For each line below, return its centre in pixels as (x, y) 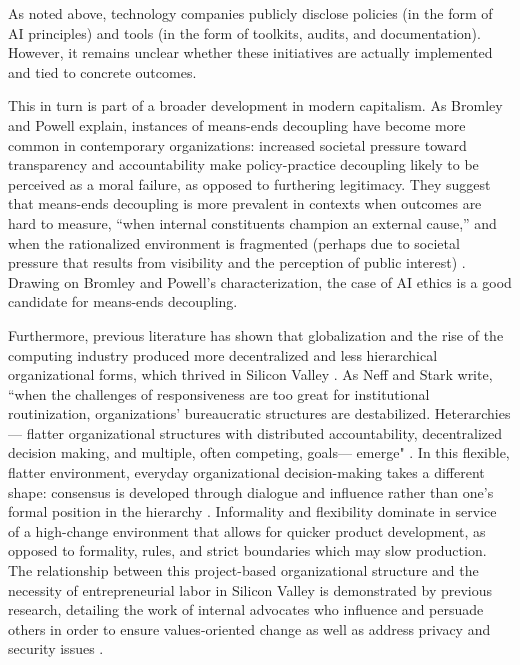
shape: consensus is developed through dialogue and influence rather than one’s (251, 491)
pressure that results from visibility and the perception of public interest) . (237, 262)
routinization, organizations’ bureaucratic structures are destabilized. (219, 413)
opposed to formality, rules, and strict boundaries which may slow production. (247, 550)
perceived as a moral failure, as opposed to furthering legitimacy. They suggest (249, 183)
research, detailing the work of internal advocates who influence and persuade (246, 609)
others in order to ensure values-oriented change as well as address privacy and (249, 628)
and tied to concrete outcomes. (102, 71)
